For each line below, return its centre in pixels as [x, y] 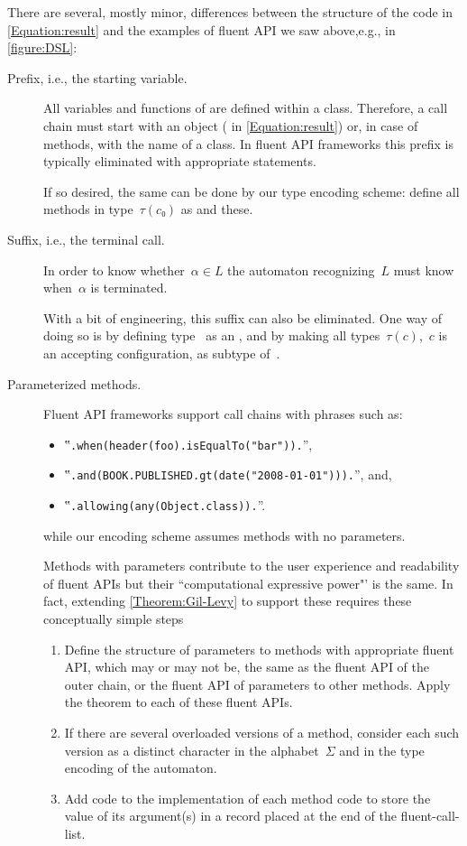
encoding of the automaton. [141, 768]
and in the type [382, 750]
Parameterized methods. [74, 383]
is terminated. [129, 288]
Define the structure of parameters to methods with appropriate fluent [259, 649]
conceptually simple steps [114, 619]
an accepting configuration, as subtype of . [162, 353]
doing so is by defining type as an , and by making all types [212, 335]
